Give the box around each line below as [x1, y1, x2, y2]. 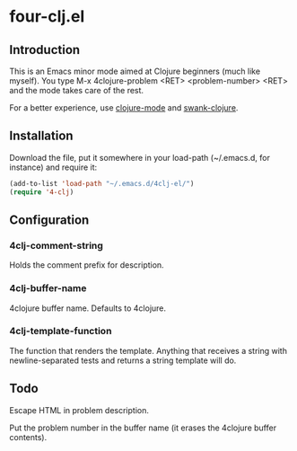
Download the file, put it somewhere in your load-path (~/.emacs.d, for [9, 152, 271, 163]
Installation [9, 128, 74, 144]
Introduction [9, 42, 81, 57]
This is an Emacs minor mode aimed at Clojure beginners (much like [9, 66, 261, 76]
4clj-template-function [9, 325, 112, 338]
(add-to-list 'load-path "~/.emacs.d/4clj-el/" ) [9, 179, 195, 188]
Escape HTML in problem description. [9, 404, 150, 415]
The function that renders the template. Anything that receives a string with [9, 345, 287, 356]
